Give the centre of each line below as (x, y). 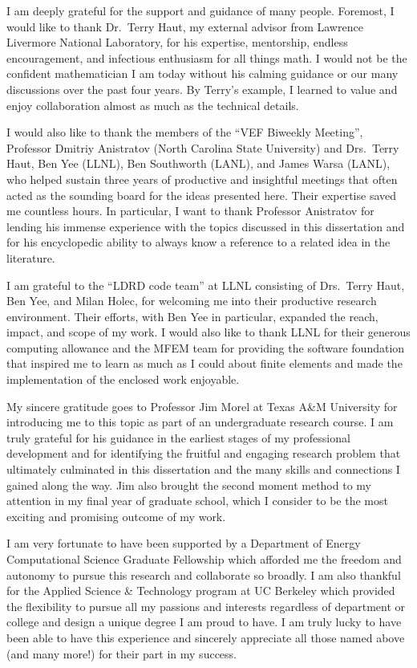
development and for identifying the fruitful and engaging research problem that (204, 453)
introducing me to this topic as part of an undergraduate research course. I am (200, 422)
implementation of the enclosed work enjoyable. (123, 379)
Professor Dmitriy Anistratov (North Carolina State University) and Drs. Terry (203, 147)
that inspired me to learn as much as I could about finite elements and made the (204, 363)
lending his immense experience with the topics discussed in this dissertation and (206, 226)
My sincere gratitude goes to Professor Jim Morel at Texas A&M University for (202, 406)
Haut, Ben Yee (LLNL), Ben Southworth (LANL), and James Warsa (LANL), (198, 163)
